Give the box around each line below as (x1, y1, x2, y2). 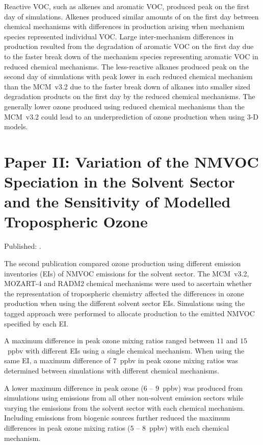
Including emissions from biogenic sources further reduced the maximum (4, 412, 230, 423)
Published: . (4, 241, 41, 251)
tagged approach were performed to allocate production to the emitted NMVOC (4, 308, 255, 318)
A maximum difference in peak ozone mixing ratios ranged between (4, 335, 215, 346)
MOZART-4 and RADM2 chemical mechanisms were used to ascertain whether (4, 278, 252, 289)
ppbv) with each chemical (149, 422, 229, 433)
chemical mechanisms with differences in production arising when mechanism (4, 21, 245, 32)
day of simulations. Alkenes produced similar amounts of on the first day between (4, 11, 259, 21)
